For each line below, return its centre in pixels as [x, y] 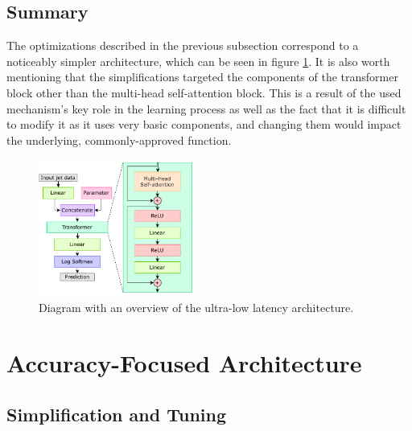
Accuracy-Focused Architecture [184, 363]
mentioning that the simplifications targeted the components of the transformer [202, 77]
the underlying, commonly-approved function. [119, 140]
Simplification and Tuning [116, 414]
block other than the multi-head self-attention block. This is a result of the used [204, 92]
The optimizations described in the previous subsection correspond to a [183, 45]
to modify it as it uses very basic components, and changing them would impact [204, 124]
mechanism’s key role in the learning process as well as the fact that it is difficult [206, 108]
